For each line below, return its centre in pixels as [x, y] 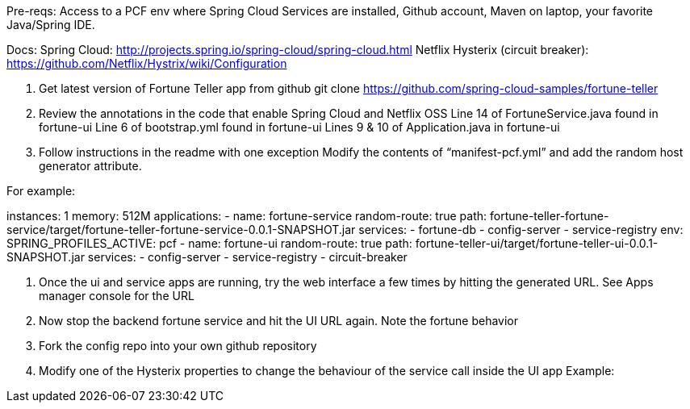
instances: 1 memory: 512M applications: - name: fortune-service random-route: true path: [247, 216]
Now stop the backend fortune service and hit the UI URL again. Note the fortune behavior [278, 321]
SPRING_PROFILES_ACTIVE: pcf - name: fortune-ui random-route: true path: [209, 243]
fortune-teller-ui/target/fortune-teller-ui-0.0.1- [537, 243]
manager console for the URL [117, 296]
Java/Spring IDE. [51, 25]
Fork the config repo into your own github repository [178, 346]
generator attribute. [90, 166]
